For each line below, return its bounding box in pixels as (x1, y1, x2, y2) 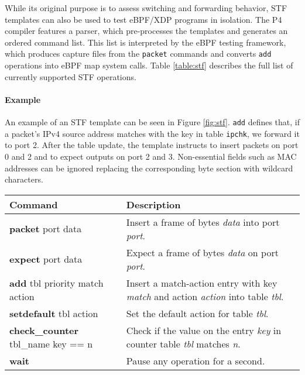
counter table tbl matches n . (126, 336, 241, 350)
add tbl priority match (9, 276, 104, 290)
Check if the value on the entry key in (126, 323, 282, 337)
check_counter (9, 323, 79, 337)
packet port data (9, 222, 82, 236)
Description (126, 197, 181, 211)
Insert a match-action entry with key (126, 276, 277, 290)
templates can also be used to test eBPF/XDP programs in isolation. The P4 (5, 13, 282, 25)
